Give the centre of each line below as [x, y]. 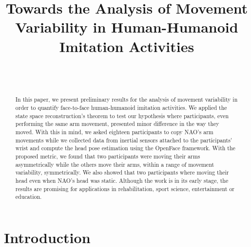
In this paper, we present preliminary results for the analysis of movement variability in [126, 99]
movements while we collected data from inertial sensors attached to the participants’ [124, 140]
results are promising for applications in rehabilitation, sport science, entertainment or [125, 188]
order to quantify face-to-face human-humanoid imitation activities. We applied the [121, 108]
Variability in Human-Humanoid [127, 27]
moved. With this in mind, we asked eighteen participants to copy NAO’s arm [114, 132]
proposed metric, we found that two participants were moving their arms [108, 156]
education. [29, 197]
